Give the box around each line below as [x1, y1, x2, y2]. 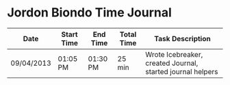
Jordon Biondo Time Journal [7, 5, 172, 21]
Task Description [153, 34, 211, 43]
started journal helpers [145, 66, 218, 76]
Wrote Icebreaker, [145, 49, 203, 59]
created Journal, [145, 58, 199, 68]
